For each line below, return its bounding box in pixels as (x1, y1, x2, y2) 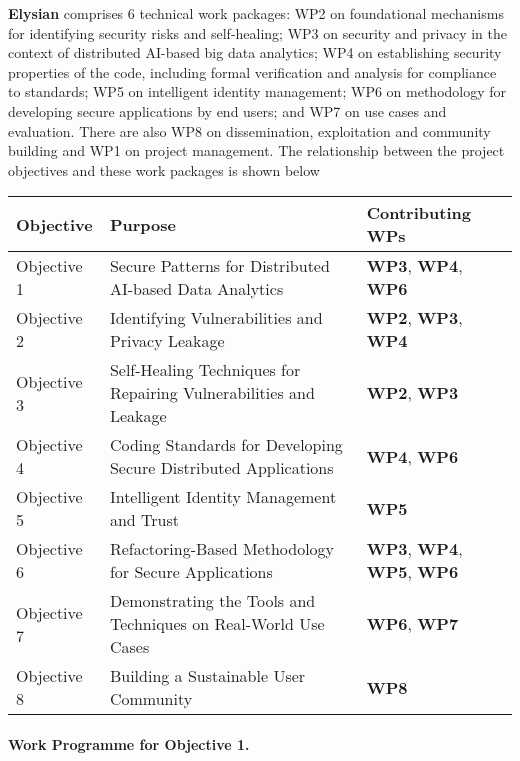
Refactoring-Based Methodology (109, 537, 335, 561)
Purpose (109, 212, 176, 236)
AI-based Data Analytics (109, 277, 284, 301)
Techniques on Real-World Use (109, 612, 325, 636)
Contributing (366, 201, 471, 225)
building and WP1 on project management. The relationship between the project (8, 140, 505, 161)
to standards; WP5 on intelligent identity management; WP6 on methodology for (8, 81, 507, 102)
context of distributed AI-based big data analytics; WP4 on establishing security (8, 42, 502, 63)
